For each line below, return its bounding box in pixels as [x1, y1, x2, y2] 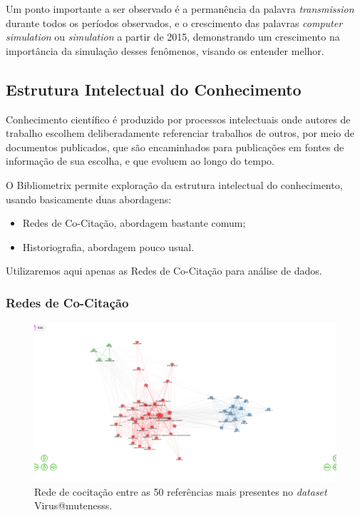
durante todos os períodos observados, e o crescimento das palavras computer [6, 15, 343, 30]
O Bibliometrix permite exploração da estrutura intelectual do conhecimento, [6, 177, 343, 192]
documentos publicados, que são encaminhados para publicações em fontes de [6, 139, 344, 154]
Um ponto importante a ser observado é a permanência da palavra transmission [6, 1, 354, 16]
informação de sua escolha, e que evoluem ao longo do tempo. [6, 153, 274, 168]
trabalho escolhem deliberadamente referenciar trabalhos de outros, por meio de [6, 126, 354, 141]
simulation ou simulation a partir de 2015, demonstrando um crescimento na [6, 29, 340, 44]
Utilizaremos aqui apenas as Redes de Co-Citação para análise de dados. [6, 263, 322, 278]
